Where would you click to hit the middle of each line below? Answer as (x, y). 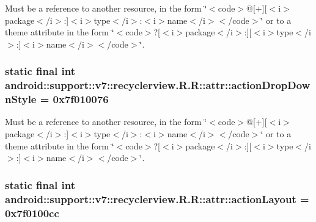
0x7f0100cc (32, 213)
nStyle (21, 99)
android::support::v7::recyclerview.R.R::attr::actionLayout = (157, 199)
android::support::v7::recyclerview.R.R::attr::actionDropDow (158, 85)
